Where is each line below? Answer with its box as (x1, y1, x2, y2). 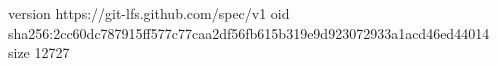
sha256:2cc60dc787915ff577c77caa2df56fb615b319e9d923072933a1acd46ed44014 (8, 22, 490, 43)
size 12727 (8, 42, 70, 63)
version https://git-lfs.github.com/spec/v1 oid (8, 3, 290, 23)
